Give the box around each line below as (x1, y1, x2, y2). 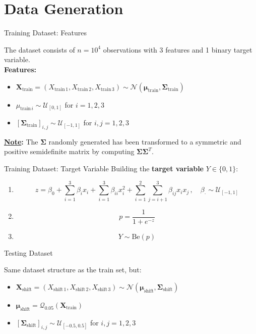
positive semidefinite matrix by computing (4, 146, 135, 157)
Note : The (4, 136, 38, 147)
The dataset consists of (4, 44, 75, 55)
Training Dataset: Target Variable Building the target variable (4, 163, 204, 173)
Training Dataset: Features (4, 27, 87, 38)
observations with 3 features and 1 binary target (103, 44, 252, 55)
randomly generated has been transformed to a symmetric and (48, 136, 241, 147)
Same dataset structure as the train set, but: (4, 264, 142, 275)
